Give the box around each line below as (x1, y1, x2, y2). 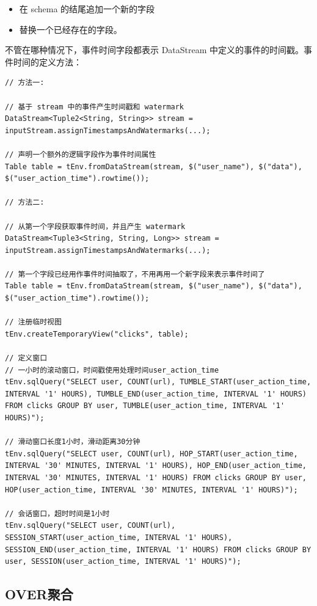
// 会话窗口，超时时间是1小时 (5, 509, 110, 518)
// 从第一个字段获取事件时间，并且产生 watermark (5, 222, 186, 231)
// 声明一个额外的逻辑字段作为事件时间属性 (5, 150, 156, 159)
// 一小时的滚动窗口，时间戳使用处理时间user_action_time (5, 365, 219, 374)
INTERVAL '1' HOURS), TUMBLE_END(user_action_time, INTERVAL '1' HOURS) (5, 389, 307, 398)
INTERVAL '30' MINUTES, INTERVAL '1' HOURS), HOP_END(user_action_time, (5, 461, 307, 470)
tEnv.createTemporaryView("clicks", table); (5, 329, 189, 338)
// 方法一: (5, 78, 45, 87)
